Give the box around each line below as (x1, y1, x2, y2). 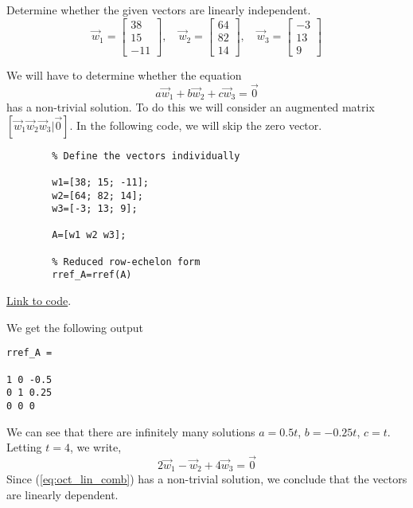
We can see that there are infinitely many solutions (6, 423, 255, 440)
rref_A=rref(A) (52, 269, 132, 281)
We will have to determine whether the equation (6, 66, 242, 83)
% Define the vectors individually (52, 150, 240, 162)
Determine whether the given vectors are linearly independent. (6, 2, 311, 18)
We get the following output (6, 318, 143, 335)
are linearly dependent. (6, 487, 119, 503)
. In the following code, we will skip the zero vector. (69, 116, 322, 133)
